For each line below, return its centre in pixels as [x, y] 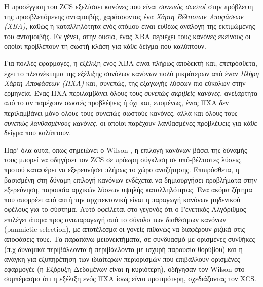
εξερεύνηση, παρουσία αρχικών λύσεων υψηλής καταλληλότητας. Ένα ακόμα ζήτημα [128, 189]
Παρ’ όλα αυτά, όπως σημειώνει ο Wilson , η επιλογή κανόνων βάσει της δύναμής [126, 149]
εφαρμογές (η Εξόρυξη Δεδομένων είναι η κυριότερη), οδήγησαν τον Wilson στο [124, 268]
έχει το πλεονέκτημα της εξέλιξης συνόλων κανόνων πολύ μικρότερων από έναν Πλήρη [132, 73]
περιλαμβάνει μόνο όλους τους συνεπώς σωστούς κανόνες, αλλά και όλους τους [121, 112]
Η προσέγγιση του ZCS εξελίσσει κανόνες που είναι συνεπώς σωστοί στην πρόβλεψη [129, 6]
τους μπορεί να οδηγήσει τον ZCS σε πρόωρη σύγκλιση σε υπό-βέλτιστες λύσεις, [123, 159]
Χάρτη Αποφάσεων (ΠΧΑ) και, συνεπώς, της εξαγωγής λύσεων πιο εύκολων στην [125, 83]
